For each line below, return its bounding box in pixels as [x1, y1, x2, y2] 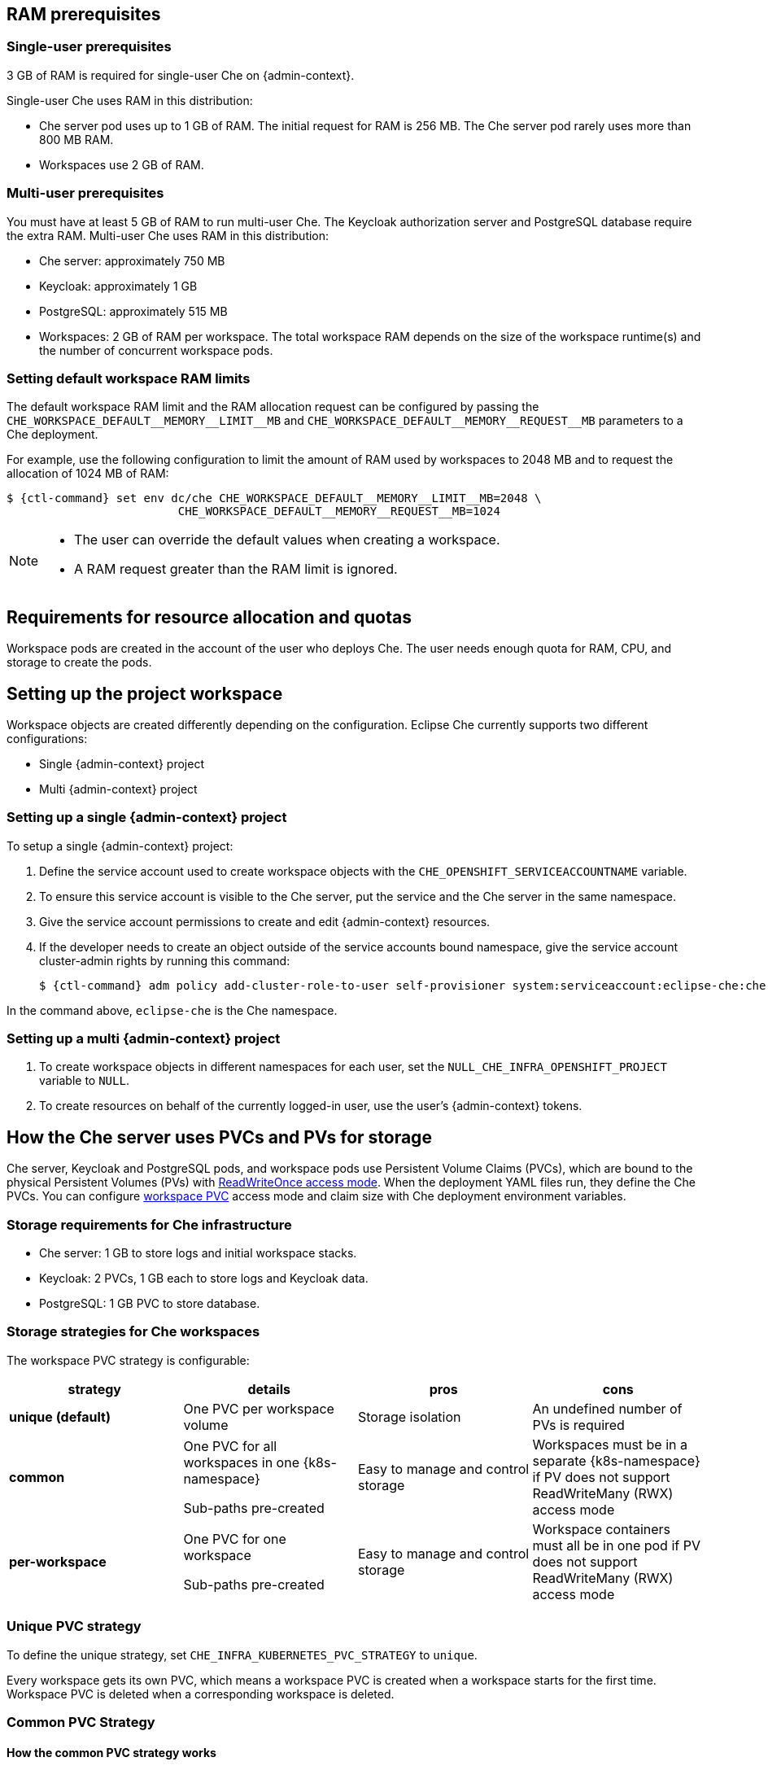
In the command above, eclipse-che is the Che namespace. [7, 1003, 338, 1017]
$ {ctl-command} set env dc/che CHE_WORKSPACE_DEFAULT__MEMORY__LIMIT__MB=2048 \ [7, 492, 542, 505]
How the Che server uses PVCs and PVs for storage [7, 1126, 432, 1147]
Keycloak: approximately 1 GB [39, 278, 198, 293]
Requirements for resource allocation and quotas [7, 606, 412, 627]
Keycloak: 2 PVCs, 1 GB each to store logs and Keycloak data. [39, 1271, 369, 1286]
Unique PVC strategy [7, 1618, 142, 1635]
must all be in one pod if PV [532, 1537, 700, 1554]
